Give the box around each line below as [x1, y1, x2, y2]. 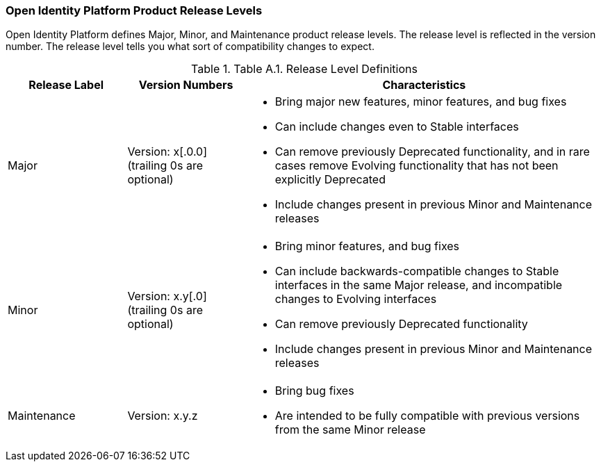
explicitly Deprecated [274, 172, 386, 187]
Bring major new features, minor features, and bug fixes [274, 95, 567, 109]
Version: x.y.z [127, 409, 198, 423]
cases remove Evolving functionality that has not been [274, 158, 559, 173]
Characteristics [382, 78, 466, 92]
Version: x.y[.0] [127, 289, 207, 304]
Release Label [28, 78, 104, 92]
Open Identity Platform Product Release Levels [6, 3, 263, 17]
